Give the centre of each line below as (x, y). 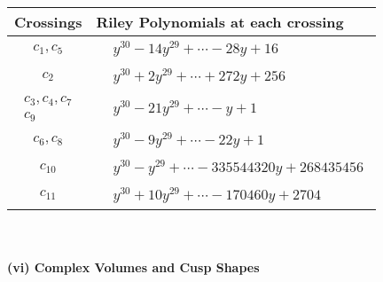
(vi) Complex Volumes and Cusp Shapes (133, 267)
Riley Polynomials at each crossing (220, 22)
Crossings (48, 22)
